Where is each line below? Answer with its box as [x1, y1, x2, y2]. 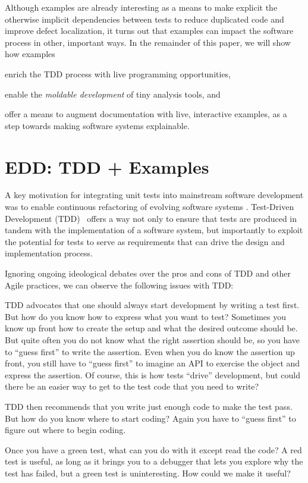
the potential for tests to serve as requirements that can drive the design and [5, 235, 285, 247]
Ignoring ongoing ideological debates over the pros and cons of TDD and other [5, 267, 291, 280]
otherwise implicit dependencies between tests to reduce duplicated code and [5, 12, 284, 25]
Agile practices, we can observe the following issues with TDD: [5, 278, 234, 291]
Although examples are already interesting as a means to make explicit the [5, 1, 278, 13]
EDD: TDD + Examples [5, 154, 209, 178]
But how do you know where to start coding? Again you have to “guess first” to [5, 412, 296, 424]
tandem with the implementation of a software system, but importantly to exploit [5, 224, 303, 236]
